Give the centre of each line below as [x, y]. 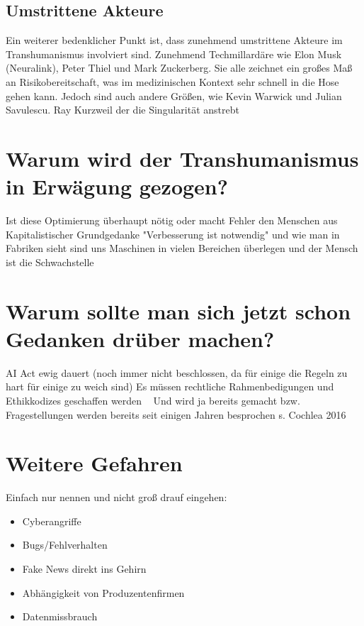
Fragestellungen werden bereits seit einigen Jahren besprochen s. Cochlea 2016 [176, 414]
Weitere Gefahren [94, 463]
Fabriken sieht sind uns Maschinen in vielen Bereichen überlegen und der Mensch [182, 248]
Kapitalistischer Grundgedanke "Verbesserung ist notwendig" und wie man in [173, 234]
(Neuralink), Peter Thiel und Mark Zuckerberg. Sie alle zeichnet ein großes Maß [179, 68]
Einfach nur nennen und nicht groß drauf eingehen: [116, 497]
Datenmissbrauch [60, 616]
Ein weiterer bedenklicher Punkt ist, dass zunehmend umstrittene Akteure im [174, 40]
